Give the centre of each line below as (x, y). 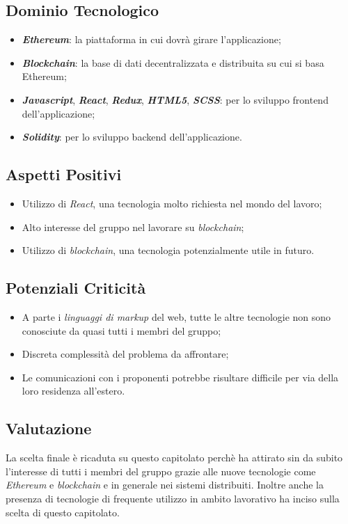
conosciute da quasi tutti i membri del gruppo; (121, 330)
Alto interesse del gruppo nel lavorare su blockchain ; (133, 227)
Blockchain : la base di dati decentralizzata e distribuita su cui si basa (173, 62)
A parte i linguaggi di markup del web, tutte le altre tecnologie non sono (176, 316)
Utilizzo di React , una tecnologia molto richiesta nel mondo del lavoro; (172, 203)
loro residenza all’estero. (73, 391)
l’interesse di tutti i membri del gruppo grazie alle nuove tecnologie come (161, 471)
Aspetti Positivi (64, 174)
